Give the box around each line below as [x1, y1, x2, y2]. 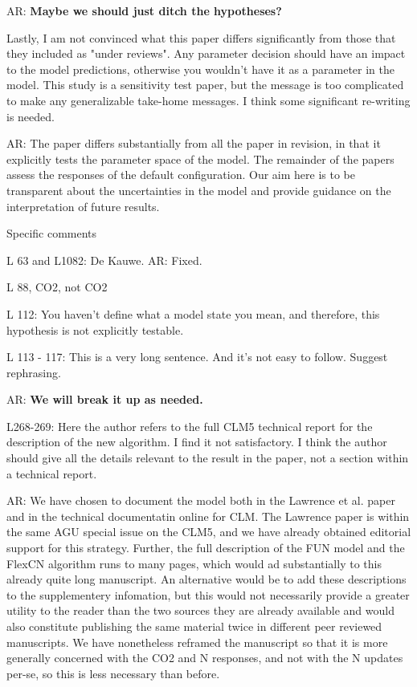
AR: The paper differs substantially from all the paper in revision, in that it [6, 135, 381, 152]
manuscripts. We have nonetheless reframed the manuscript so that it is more [6, 633, 388, 650]
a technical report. [6, 465, 97, 482]
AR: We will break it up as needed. [6, 391, 203, 408]
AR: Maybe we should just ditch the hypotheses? [6, 2, 282, 18]
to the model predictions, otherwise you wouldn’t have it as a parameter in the [6, 60, 395, 77]
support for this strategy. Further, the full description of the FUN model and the [6, 539, 405, 556]
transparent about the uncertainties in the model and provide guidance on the [6, 181, 391, 198]
